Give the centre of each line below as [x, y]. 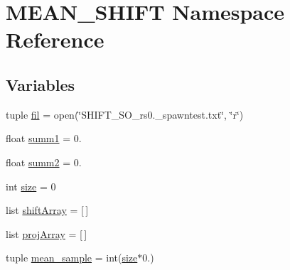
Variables [41, 84]
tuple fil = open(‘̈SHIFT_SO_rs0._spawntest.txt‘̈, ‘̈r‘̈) [125, 114]
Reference [55, 39]
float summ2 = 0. [44, 162]
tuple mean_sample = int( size [72, 258]
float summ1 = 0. [44, 138]
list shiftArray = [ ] [47, 210]
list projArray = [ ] [47, 233]
